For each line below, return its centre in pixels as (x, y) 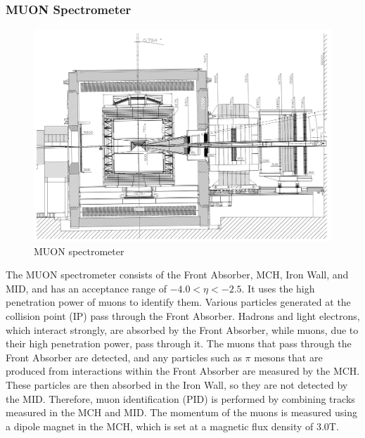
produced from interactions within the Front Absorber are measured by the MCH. (183, 371)
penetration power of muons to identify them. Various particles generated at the (178, 302)
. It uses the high (278, 288)
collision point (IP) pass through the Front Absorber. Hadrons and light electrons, (183, 316)
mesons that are (288, 357)
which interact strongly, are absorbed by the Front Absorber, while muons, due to (182, 329)
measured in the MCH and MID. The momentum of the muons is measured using (181, 412)
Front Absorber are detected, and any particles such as (124, 357)
